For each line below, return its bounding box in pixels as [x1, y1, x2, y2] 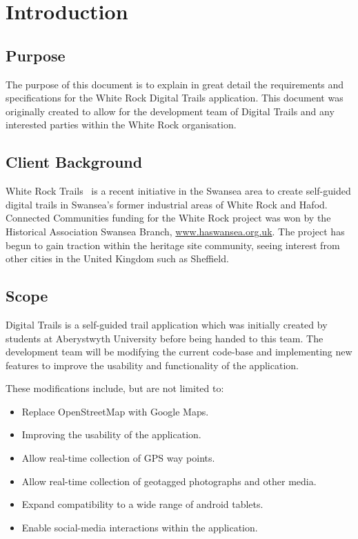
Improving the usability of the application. [21, 427, 201, 442]
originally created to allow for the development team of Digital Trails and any [6, 104, 335, 118]
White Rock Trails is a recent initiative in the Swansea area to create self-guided [6, 184, 351, 198]
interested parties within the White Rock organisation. [6, 117, 237, 132]
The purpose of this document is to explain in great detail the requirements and [6, 77, 344, 91]
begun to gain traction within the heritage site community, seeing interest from [6, 237, 340, 252]
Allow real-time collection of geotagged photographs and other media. [21, 473, 317, 488]
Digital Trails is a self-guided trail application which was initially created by [6, 317, 328, 331]
